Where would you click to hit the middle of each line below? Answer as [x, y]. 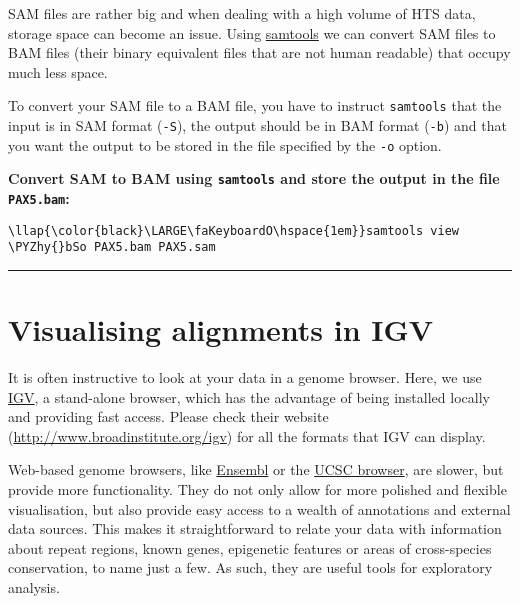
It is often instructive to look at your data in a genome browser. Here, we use [245, 377]
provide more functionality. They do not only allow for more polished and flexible [257, 489]
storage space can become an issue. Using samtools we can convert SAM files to [252, 32]
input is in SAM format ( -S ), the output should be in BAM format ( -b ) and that [257, 125]
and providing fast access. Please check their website [168, 416]
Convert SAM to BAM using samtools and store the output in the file [254, 178]
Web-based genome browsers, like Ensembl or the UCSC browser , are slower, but [256, 469]
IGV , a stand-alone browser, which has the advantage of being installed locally [249, 396]
